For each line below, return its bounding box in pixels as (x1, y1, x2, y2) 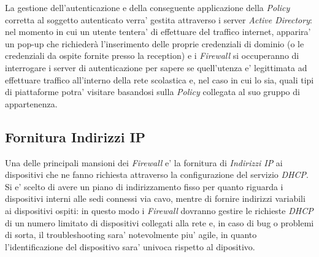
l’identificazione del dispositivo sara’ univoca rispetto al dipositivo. (5, 240, 255, 253)
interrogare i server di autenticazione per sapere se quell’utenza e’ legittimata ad (5, 61, 307, 74)
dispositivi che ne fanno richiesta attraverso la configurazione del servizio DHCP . (5, 168, 309, 181)
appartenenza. (5, 97, 58, 110)
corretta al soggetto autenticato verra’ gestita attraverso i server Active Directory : (5, 13, 312, 26)
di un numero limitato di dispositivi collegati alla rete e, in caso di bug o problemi (5, 216, 314, 229)
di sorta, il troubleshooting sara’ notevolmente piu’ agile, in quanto (5, 228, 257, 241)
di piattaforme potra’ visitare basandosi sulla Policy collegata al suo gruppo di (5, 85, 300, 98)
